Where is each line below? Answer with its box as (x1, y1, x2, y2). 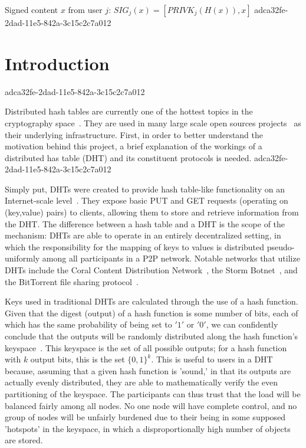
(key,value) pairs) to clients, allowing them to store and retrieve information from (5, 206, 299, 218)
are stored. (5, 434, 43, 446)
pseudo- (266, 240, 295, 253)
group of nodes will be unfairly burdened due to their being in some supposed (5, 411, 286, 423)
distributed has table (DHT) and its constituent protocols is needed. (5, 151, 252, 163)
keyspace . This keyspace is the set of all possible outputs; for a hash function (5, 341, 287, 354)
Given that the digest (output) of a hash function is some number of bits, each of (5, 306, 298, 319)
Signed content (5, 4, 58, 15)
